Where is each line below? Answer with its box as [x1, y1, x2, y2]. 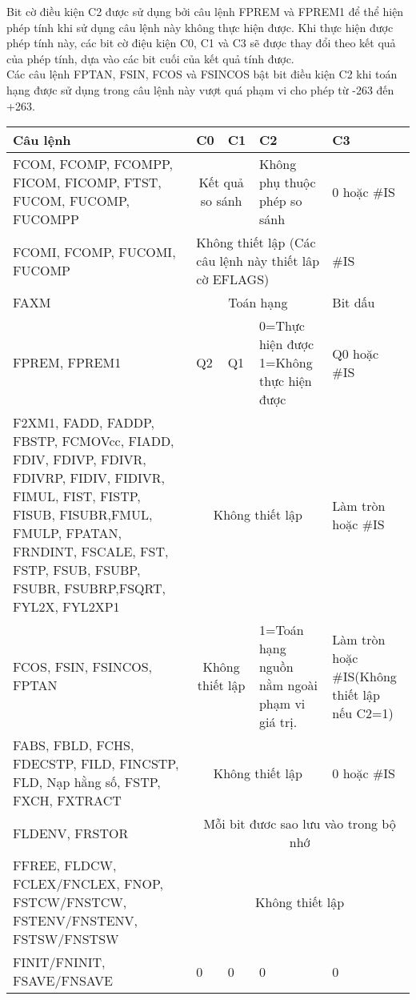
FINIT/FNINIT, [13, 953, 106, 972]
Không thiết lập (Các [196, 233, 316, 252]
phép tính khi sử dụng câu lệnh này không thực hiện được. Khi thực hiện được [6, 18, 394, 35]
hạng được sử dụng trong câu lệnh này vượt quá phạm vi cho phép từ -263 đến [6, 81, 394, 98]
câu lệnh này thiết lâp [196, 251, 320, 271]
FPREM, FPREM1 [13, 353, 122, 372]
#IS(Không [332, 666, 397, 685]
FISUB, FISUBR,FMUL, [13, 505, 153, 524]
